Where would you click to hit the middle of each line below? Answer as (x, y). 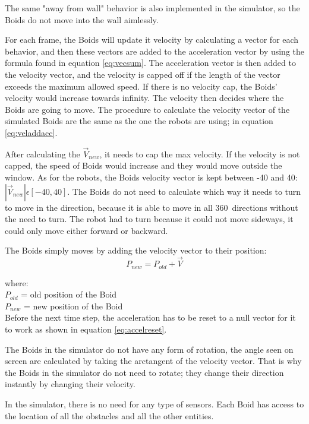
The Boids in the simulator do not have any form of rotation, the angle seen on (149, 349)
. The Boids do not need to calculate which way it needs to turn (184, 191)
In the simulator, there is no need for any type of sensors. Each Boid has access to (154, 404)
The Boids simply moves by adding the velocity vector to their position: (136, 250)
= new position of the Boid (73, 306)
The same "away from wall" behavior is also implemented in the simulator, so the (152, 8)
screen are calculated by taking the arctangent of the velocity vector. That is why (153, 361)
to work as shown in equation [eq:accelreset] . (86, 329)
